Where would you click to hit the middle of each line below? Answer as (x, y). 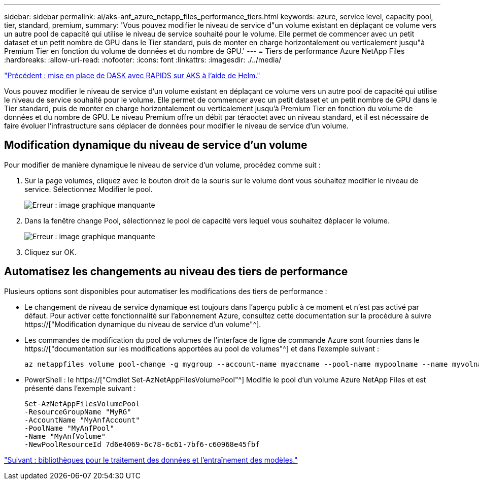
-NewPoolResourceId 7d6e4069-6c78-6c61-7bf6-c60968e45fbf (142, 444)
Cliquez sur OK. (50, 252)
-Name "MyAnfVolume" (65, 436)
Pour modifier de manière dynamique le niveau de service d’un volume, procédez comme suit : (162, 165)
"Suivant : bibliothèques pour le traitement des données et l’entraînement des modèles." (151, 460)
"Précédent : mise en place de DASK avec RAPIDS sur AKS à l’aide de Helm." (132, 75)
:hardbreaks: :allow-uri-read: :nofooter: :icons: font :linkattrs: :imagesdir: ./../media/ (143, 60)
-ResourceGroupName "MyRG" (78, 412)
